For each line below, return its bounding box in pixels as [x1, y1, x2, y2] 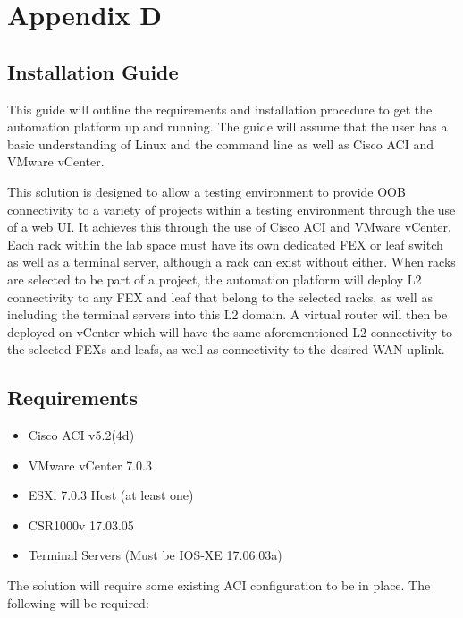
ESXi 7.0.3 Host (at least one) [28, 486, 194, 504]
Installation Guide [7, 57, 179, 85]
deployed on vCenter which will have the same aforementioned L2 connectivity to [7, 322, 453, 341]
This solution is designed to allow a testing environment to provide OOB [7, 182, 406, 200]
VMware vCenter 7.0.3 [28, 455, 152, 474]
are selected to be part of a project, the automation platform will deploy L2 [7, 269, 422, 288]
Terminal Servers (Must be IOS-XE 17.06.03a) [28, 546, 282, 564]
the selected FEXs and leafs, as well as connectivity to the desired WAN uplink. [7, 340, 445, 359]
